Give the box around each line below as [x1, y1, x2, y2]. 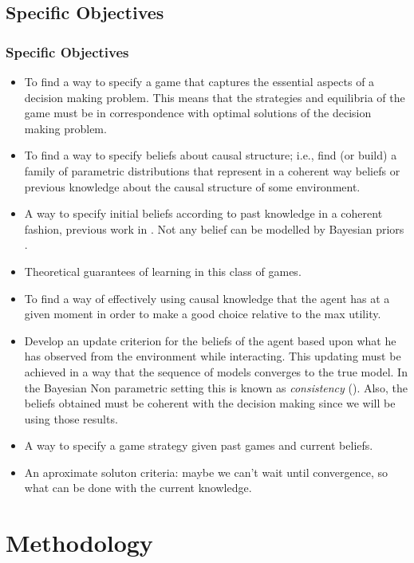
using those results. [24, 410, 118, 427]
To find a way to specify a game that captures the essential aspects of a [24, 73, 375, 89]
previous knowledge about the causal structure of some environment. [24, 178, 361, 195]
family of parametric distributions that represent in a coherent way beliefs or [24, 162, 400, 179]
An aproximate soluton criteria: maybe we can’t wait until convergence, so [24, 463, 388, 480]
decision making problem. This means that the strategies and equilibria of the [24, 89, 405, 105]
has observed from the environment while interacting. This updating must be [24, 348, 401, 364]
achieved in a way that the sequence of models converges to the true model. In [24, 363, 408, 380]
